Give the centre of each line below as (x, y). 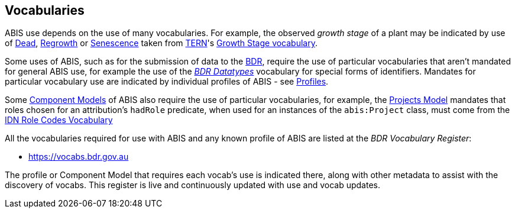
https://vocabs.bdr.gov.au (79, 157)
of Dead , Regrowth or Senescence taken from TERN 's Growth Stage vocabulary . (161, 43)
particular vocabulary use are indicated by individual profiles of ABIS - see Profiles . (167, 82)
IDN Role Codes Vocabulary (59, 120)
